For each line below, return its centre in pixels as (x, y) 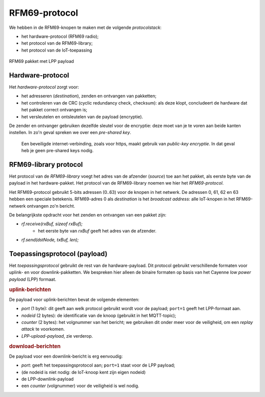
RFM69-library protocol (46, 164)
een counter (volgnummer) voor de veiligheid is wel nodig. (80, 386)
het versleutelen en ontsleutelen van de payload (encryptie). (82, 117)
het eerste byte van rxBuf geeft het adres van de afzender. (97, 231)
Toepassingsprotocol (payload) (58, 253)
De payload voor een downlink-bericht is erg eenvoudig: (66, 356)
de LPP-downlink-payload (47, 379)
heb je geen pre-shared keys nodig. (57, 151)
